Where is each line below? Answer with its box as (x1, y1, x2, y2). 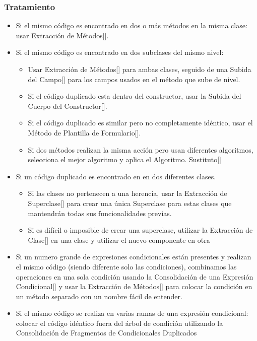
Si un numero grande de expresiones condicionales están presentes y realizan (16, 251, 251, 262)
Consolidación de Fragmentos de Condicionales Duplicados (16, 327, 197, 338)
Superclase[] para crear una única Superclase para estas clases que (28, 197, 232, 208)
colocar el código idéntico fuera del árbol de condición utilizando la (16, 317, 223, 328)
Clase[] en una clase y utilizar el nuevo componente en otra (28, 234, 210, 245)
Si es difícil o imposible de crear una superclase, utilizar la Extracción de (28, 225, 253, 235)
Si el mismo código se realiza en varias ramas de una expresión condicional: (16, 308, 248, 318)
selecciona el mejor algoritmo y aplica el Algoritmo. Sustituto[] (28, 154, 221, 165)
